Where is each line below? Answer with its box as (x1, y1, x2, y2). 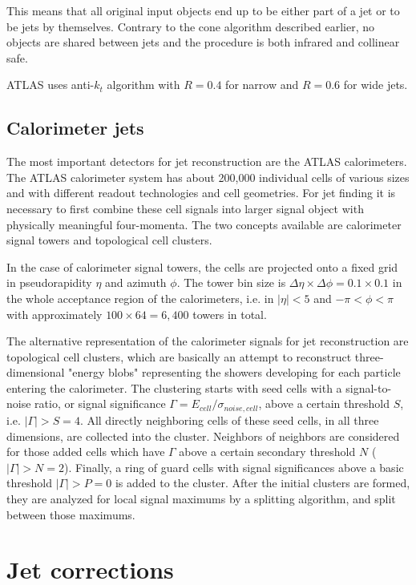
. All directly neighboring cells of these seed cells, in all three (79, 411, 379, 428)
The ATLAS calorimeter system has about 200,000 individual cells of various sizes (6, 168, 410, 185)
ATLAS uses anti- (6, 76, 95, 93)
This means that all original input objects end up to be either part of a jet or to (6, 2, 400, 18)
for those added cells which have (6, 443, 165, 460)
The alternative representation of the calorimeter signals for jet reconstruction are (6, 333, 409, 349)
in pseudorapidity (6, 274, 92, 291)
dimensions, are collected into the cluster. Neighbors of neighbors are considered (6, 427, 400, 444)
